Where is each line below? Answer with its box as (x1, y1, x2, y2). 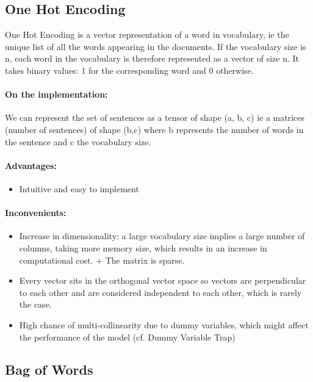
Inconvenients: (5, 206, 67, 219)
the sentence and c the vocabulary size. (5, 135, 151, 148)
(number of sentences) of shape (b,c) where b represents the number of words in (5, 123, 304, 135)
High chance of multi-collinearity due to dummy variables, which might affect (19, 318, 309, 331)
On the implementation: (5, 88, 108, 101)
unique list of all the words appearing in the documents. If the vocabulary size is (5, 40, 306, 52)
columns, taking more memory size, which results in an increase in (19, 241, 267, 254)
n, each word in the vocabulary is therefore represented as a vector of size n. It (5, 52, 299, 65)
